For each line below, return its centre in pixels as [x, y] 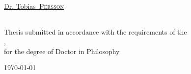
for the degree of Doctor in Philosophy [62, 51]
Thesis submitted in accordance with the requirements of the [95, 32]
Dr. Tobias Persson [34, 6]
